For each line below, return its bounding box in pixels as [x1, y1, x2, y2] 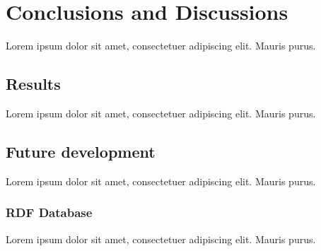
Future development [6, 140, 156, 162]
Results [6, 73, 61, 95]
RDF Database [6, 204, 93, 221]
